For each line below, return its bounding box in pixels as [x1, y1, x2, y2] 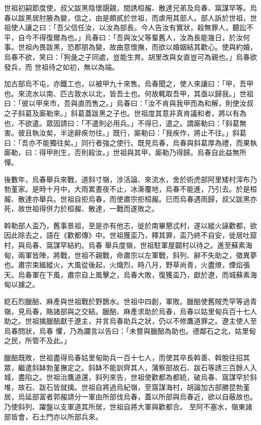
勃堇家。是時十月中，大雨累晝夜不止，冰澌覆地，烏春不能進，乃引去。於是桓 [4, 184, 257, 194]
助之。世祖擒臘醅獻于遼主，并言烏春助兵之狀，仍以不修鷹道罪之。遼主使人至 [4, 316, 257, 326]
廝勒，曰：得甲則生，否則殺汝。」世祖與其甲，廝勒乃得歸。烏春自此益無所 [4, 147, 246, 158]
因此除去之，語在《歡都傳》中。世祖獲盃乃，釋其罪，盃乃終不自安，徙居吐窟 [4, 230, 257, 240]
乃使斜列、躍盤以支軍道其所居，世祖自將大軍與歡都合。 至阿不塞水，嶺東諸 [4, 401, 252, 411]
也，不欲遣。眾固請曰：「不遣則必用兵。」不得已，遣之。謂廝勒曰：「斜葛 [4, 117, 239, 128]
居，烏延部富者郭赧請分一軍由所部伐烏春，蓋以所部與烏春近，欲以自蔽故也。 [4, 391, 257, 402]
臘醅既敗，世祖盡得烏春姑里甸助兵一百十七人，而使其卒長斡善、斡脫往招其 [4, 352, 250, 362]
